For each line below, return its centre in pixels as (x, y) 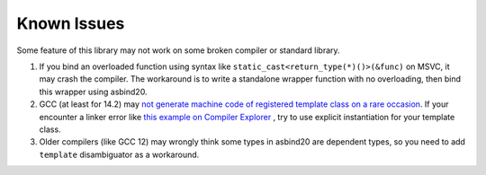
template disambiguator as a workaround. (119, 154)
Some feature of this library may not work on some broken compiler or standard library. (179, 50)
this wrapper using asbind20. (93, 92)
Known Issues (71, 23)
